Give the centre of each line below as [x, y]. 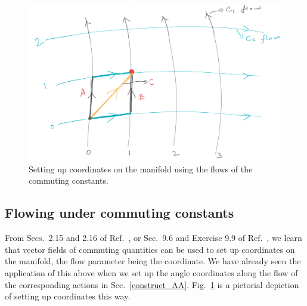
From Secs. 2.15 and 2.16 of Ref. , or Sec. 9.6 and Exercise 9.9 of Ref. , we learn [153, 238]
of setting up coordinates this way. [68, 296]
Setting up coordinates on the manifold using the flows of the [141, 169]
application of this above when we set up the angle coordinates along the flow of [151, 273]
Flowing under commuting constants [120, 213]
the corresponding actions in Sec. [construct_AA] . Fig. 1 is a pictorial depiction [152, 284]
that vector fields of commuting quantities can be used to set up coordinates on [150, 249]
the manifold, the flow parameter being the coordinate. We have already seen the [153, 261]
